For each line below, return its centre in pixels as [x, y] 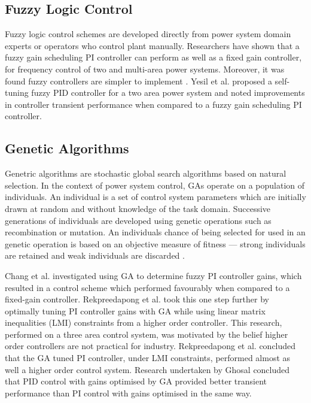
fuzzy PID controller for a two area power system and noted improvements [168, 93]
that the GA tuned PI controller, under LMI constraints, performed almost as [148, 358]
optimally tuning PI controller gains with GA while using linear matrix [135, 310]
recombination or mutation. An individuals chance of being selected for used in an [155, 232]
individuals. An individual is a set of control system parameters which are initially [155, 197]
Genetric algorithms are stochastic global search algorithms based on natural [146, 173]
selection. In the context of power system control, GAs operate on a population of [155, 185]
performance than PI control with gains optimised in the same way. [128, 393]
